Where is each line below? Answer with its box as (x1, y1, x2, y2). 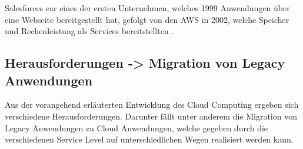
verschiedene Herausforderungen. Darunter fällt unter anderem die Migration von (5, 110, 297, 122)
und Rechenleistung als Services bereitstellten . (5, 25, 174, 37)
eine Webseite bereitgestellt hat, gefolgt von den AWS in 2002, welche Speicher (5, 13, 289, 25)
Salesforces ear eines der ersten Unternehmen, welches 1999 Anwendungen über (5, 2, 290, 14)
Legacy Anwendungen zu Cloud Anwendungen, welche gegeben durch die (5, 121, 268, 134)
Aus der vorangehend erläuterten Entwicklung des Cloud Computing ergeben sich (5, 98, 299, 111)
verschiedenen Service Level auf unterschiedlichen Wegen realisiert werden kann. (5, 133, 294, 145)
